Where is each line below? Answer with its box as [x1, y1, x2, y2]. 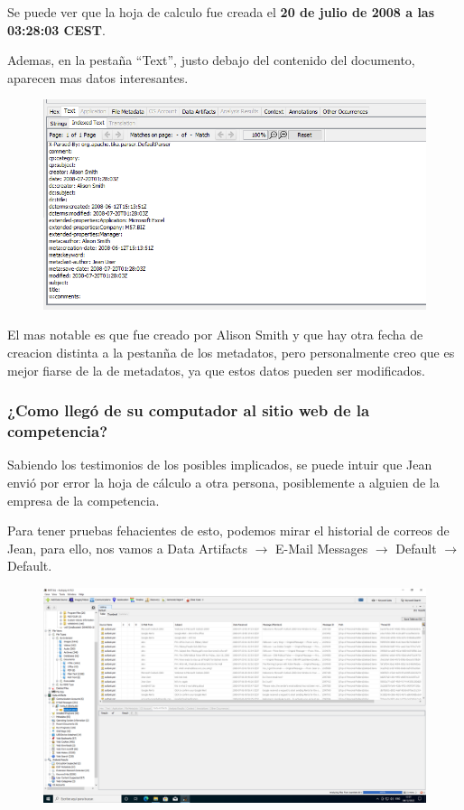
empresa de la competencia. [7, 490, 160, 509]
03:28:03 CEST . [7, 20, 106, 39]
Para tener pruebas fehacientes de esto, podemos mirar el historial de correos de [7, 521, 450, 540]
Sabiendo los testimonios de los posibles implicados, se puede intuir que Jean [7, 455, 432, 474]
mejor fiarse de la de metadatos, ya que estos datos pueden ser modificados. [7, 360, 425, 379]
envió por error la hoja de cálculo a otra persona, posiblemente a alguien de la [7, 472, 440, 491]
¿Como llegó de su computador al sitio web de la [7, 399, 370, 422]
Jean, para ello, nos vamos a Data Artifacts [7, 538, 247, 557]
